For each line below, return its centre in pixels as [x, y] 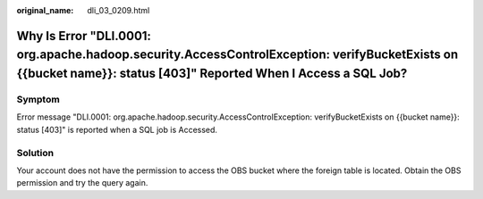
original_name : [45, 10]
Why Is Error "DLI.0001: [84, 36]
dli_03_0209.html [119, 10]
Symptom [38, 99]
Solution [35, 153]
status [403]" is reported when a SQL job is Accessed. [117, 129]
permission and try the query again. [82, 183]
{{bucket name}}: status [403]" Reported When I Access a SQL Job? [212, 73]
